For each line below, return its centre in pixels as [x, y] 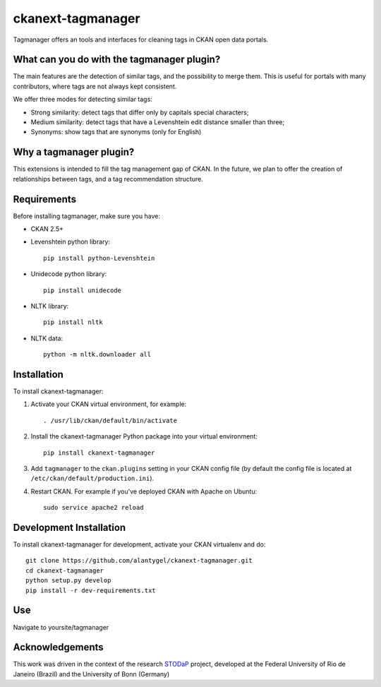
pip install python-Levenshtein [99, 258]
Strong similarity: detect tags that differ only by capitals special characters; [140, 112]
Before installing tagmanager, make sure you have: [86, 216]
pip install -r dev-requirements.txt [91, 590]
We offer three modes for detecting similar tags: [83, 100]
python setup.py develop [68, 580]
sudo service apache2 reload [93, 508]
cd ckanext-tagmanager [65, 570]
